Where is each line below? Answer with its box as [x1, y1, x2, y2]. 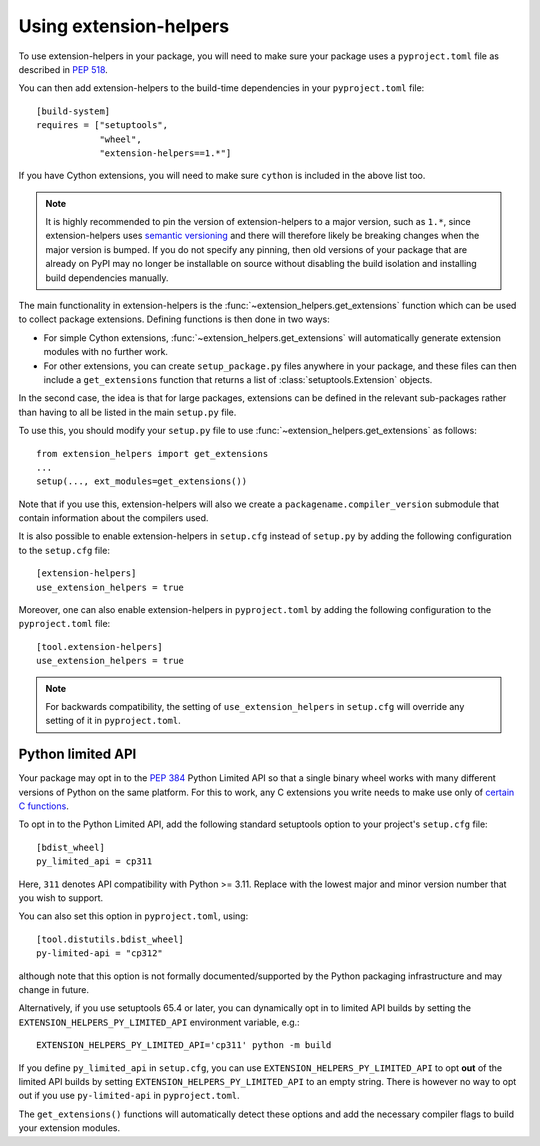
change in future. [18, 983, 90, 995]
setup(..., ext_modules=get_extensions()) [36, 476, 248, 487]
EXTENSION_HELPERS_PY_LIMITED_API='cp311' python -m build [36, 1040, 332, 1051]
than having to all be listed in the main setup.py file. [18, 406, 237, 418]
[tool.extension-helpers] [36, 641, 164, 652]
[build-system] [36, 105, 111, 117]
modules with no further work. [43, 346, 169, 358]
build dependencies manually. [45, 271, 169, 284]
